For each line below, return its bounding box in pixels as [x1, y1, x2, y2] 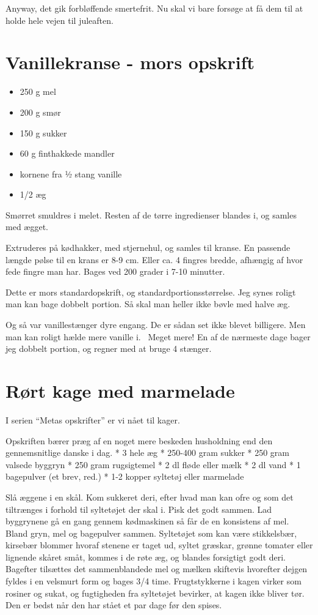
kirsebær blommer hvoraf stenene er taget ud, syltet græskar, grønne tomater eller [5, 539, 313, 551]
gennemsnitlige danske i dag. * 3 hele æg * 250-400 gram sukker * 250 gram [5, 446, 290, 459]
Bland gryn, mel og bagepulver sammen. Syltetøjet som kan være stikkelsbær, [5, 526, 297, 539]
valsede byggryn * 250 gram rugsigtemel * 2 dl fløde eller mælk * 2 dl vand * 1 [5, 458, 301, 471]
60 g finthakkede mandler [20, 147, 115, 160]
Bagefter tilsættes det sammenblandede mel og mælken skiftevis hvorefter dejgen [5, 562, 308, 575]
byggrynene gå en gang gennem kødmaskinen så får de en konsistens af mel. [5, 515, 289, 527]
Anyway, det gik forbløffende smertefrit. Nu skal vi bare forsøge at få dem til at [5, 2, 303, 14]
